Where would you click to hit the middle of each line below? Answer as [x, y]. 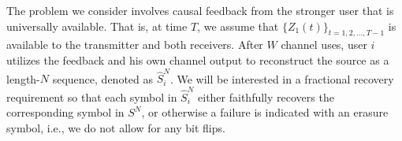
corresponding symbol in [65, 112]
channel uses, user [324, 45]
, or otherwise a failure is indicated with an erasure [265, 112]
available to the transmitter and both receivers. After [135, 45]
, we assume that [238, 26]
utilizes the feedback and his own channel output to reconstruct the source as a [198, 59]
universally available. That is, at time [97, 26]
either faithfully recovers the [266, 96]
